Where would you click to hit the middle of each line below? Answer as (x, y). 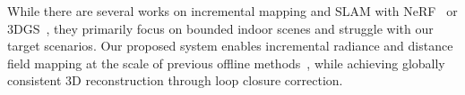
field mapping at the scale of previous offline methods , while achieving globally (226, 63)
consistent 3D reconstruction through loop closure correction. (175, 80)
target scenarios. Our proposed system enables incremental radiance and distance (230, 46)
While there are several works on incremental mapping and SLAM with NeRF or (232, 11)
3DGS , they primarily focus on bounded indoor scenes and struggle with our (220, 28)
